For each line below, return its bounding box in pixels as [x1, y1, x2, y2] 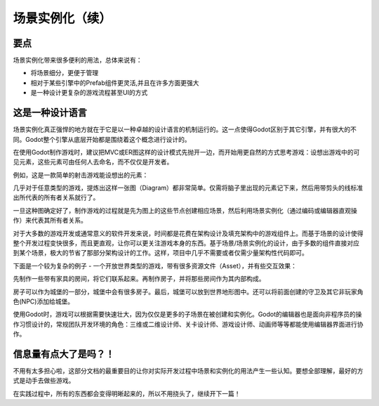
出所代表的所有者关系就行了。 [13, 193, 100, 202]
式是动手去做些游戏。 [13, 376, 75, 385]
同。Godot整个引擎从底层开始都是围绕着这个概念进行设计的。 [13, 135, 191, 143]
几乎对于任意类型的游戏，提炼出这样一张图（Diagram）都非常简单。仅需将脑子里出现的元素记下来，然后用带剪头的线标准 [13, 183, 364, 192]
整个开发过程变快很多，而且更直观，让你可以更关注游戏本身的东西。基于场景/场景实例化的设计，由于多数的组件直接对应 [13, 239, 360, 247]
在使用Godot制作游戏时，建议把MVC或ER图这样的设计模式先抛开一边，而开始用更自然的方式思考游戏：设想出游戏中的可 [13, 148, 360, 156]
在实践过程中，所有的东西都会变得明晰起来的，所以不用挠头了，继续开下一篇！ [13, 389, 241, 398]
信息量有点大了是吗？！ [13, 348, 115, 360]
